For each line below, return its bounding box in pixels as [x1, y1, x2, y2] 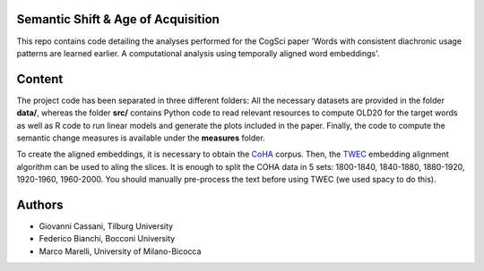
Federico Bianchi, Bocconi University [39, 233, 176, 244]
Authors [16, 197, 64, 212]
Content [16, 72, 64, 87]
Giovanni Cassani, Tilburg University [39, 221, 174, 232]
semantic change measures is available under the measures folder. [16, 132, 265, 143]
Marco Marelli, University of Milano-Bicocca [39, 246, 202, 257]
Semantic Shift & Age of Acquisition [16, 12, 220, 27]
